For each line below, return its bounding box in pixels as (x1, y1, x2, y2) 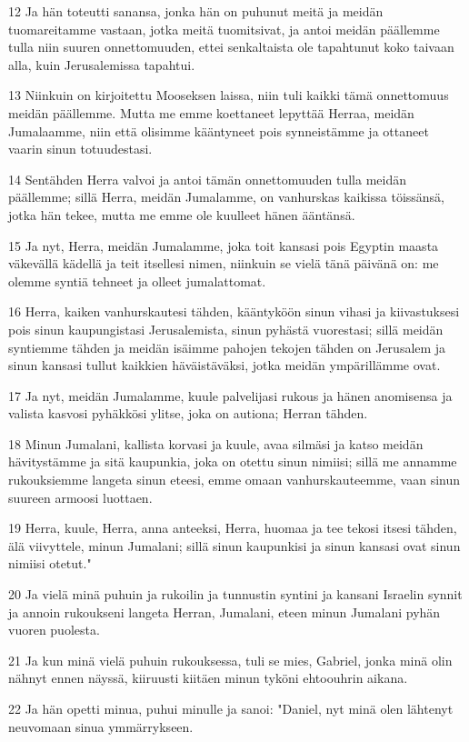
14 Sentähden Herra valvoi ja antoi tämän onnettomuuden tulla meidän (8, 169, 407, 188)
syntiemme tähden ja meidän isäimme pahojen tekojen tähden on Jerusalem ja (8, 337, 446, 356)
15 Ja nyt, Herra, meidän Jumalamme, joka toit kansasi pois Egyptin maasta (8, 236, 439, 255)
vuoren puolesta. (8, 620, 100, 639)
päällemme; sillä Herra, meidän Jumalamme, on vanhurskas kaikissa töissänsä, (8, 187, 445, 206)
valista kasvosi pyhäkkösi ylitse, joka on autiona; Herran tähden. (8, 404, 368, 423)
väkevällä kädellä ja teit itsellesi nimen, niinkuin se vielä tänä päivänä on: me (8, 254, 439, 273)
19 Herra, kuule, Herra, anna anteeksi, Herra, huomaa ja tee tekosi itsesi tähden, (8, 518, 457, 537)
